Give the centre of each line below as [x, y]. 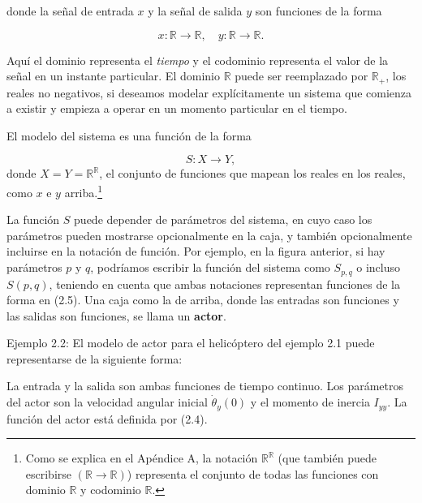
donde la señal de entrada [70, 11]
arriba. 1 [84, 191]
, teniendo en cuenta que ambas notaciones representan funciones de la [225, 284]
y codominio [111, 490]
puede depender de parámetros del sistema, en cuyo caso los [223, 219]
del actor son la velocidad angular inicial [107, 402]
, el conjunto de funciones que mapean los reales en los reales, [252, 173]
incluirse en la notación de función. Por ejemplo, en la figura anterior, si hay [196, 251]
